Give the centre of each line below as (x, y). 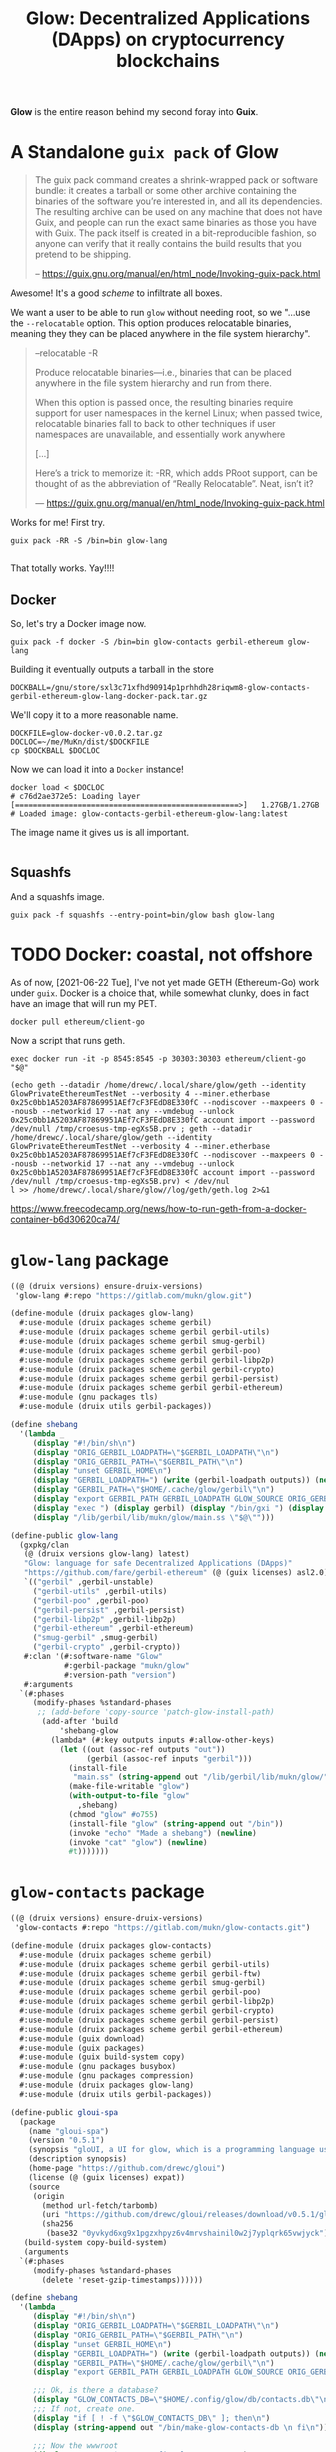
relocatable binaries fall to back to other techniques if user (155, 424)
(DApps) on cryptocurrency (168, 39)
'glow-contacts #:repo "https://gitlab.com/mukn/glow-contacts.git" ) (162, 1928)
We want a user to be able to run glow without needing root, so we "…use (160, 313)
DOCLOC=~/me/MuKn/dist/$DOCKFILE (80, 742)
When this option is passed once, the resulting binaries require (164, 403)
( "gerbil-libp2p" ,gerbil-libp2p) (104, 1619)
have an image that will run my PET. (84, 1003)
